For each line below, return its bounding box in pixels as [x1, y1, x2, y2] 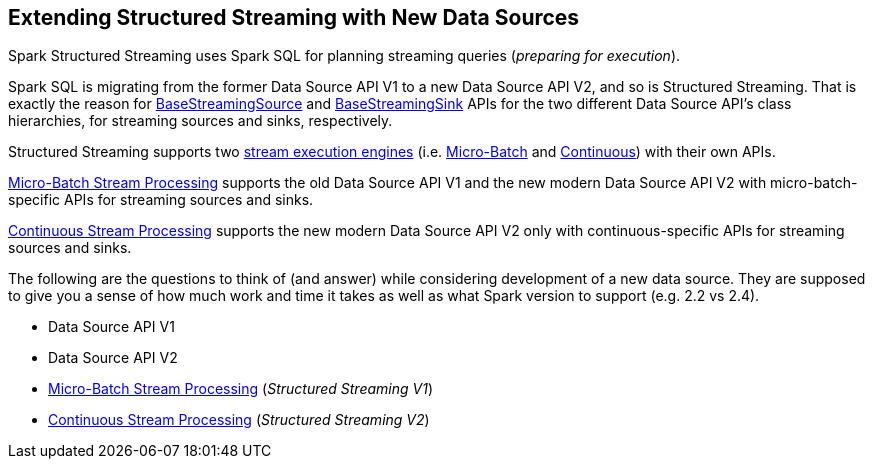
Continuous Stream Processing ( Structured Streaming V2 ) [48, 411, 430, 429]
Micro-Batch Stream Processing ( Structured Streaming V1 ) [48, 380, 433, 398]
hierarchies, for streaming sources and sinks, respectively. [8, 112, 393, 130]
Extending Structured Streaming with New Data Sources [8, 5, 580, 30]
